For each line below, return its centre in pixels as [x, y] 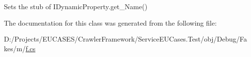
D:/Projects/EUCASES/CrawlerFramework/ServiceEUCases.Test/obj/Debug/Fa [125, 39]
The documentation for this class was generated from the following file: [110, 22]
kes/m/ [15, 48]
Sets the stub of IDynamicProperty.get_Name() [76, 6]
